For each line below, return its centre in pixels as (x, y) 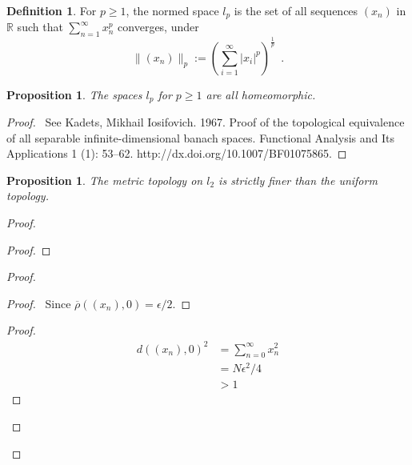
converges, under (158, 27)
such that (40, 27)
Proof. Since (39, 303)
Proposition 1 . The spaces (74, 94)
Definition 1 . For (52, 10)
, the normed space (172, 10)
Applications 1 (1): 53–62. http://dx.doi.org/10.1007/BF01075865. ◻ (177, 153)
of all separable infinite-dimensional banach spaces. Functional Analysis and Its (200, 137)
